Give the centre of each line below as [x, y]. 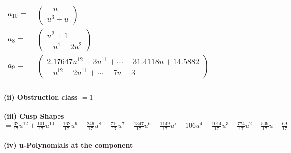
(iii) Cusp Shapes [34, 116]
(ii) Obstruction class [41, 97]
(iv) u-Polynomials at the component [69, 144]
